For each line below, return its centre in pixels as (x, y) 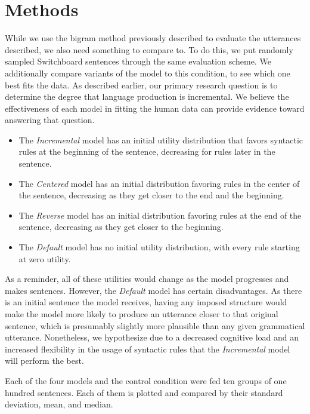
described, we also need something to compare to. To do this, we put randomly (149, 49)
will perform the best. (44, 361)
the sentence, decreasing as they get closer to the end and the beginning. (151, 195)
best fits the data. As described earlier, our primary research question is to (141, 85)
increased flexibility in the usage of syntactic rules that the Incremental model (148, 349)
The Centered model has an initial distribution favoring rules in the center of (159, 183)
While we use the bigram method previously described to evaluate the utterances (153, 38)
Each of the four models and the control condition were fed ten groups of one (146, 380)
